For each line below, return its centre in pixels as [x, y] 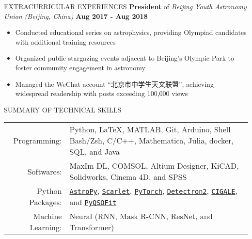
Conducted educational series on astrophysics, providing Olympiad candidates [131, 32]
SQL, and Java [95, 152]
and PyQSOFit [93, 202]
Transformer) [92, 227]
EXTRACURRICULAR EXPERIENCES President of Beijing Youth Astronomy [125, 6]
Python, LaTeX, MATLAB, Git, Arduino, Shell [150, 129]
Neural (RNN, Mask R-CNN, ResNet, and [141, 216]
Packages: [46, 202]
